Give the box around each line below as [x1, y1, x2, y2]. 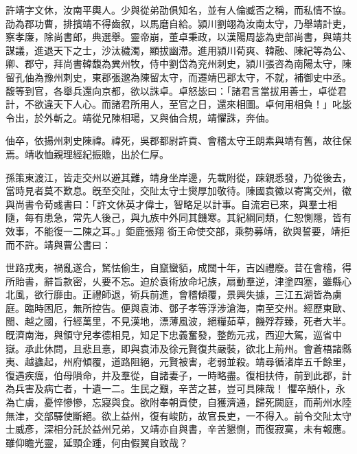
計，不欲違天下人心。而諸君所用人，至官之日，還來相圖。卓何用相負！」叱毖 [5, 97, 352, 111]
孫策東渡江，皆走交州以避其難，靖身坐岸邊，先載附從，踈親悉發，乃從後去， [5, 170, 352, 184]
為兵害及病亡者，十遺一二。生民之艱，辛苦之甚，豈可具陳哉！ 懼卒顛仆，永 [5, 381, 345, 396]
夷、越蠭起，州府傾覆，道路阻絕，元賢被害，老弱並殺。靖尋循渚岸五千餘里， [5, 354, 352, 369]
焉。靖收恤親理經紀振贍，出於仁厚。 [5, 146, 169, 161]
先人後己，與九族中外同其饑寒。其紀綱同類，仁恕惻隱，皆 [82, 210, 342, 225]
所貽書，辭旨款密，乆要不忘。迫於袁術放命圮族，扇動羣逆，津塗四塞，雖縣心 [5, 273, 352, 288]
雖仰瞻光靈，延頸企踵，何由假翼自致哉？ [5, 435, 188, 449]
